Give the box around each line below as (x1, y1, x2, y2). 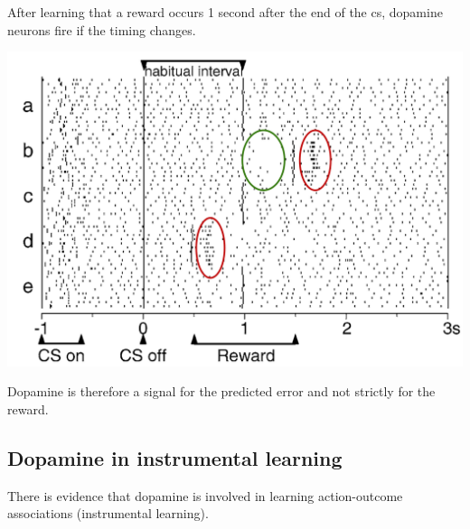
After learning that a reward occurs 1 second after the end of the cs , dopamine (7, 3, 443, 21)
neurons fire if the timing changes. (7, 20, 196, 39)
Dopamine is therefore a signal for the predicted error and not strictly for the (7, 382, 436, 401)
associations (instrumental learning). (7, 504, 209, 523)
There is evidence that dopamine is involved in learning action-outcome (7, 486, 403, 505)
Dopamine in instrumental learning (7, 443, 343, 471)
